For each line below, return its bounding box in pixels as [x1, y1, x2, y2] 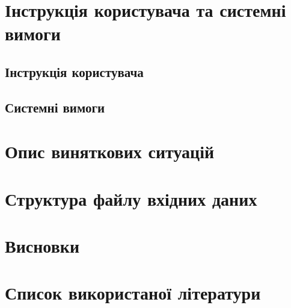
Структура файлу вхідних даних [5, 186, 257, 211]
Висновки [5, 233, 80, 258]
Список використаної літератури [5, 280, 261, 305]
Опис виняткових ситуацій [5, 139, 215, 164]
